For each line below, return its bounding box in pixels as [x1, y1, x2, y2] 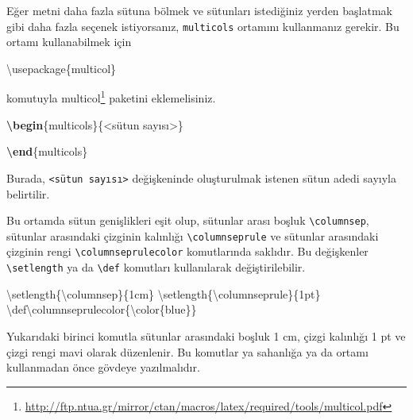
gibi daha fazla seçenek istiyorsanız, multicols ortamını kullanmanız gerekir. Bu [6, 17, 399, 34]
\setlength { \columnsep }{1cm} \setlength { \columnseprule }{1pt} [6, 285, 321, 302]
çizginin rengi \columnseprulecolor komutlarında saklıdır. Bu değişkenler [6, 243, 369, 260]
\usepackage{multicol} [6, 60, 117, 76]
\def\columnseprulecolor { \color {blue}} [6, 301, 197, 318]
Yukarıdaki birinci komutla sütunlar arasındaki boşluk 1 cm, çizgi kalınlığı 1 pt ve [6, 327, 406, 344]
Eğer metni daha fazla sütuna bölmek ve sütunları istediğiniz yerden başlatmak [6, 2, 392, 18]
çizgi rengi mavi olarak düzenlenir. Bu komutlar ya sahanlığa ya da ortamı [6, 343, 369, 360]
